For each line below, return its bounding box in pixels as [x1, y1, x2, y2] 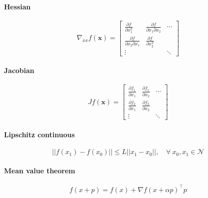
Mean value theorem [4, 165, 75, 175]
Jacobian [4, 65, 35, 76]
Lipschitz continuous [4, 129, 75, 140]
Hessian [4, 1, 31, 11]
